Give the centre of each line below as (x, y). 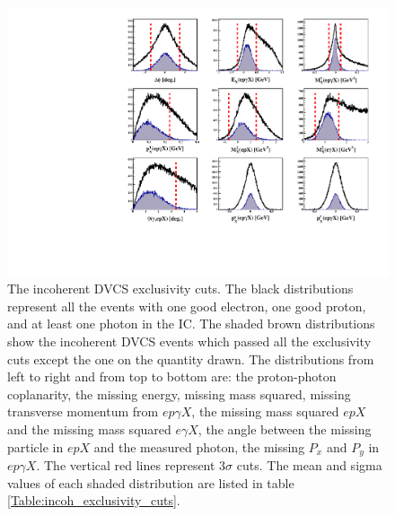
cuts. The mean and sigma (309, 465)
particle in (35, 446)
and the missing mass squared (89, 429)
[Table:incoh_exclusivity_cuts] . (94, 500)
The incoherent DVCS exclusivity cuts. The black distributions (180, 289)
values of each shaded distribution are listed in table (151, 482)
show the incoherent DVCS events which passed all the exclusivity (189, 341)
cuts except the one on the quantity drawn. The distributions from (191, 359)
